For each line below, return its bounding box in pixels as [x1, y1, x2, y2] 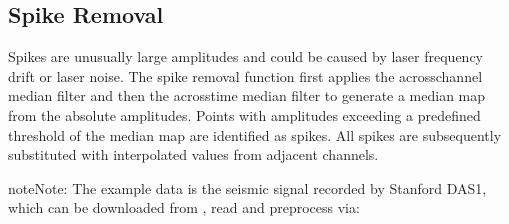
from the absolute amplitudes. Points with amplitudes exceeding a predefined [8, 104, 481, 125]
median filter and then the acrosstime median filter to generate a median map [8, 85, 486, 106]
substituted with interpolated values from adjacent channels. [8, 144, 379, 165]
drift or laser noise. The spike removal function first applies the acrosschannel [8, 65, 483, 86]
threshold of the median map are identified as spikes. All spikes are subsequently [8, 124, 502, 145]
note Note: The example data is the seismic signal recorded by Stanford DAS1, [8, 177, 487, 198]
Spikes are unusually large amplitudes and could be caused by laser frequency [8, 46, 484, 67]
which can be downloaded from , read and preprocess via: [8, 197, 360, 218]
